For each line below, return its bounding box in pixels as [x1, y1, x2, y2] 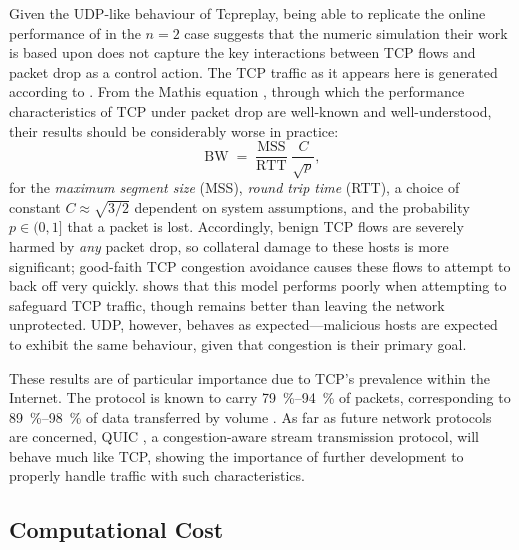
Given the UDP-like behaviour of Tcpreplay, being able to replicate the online [9, 3, 486, 23]
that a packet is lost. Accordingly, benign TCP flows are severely [67, 216, 464, 237]
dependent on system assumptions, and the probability [134, 196, 470, 217]
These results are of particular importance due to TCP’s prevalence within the [9, 367, 490, 388]
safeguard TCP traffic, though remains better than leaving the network [9, 294, 445, 315]
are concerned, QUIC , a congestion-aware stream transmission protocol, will [9, 426, 479, 447]
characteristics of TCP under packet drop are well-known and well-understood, [9, 100, 492, 121]
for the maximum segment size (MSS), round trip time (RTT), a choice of [9, 176, 460, 197]
